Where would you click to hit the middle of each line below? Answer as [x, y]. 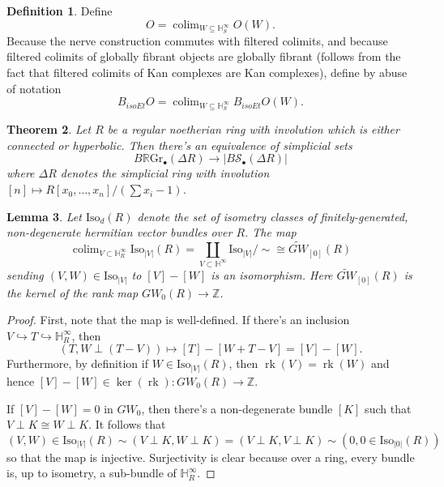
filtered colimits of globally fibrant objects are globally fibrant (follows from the [204, 56]
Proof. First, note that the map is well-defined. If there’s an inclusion [178, 320]
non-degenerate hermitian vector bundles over [120, 232]
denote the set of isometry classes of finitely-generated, [273, 216]
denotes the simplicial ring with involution [165, 173]
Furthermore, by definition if [77, 363]
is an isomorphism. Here [272, 275]
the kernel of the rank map [73, 292]
